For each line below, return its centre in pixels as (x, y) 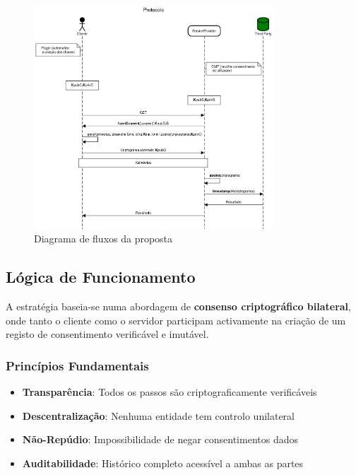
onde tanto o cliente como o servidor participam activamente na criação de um (176, 320)
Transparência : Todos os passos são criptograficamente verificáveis (170, 392)
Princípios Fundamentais (77, 365)
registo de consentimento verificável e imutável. (107, 334)
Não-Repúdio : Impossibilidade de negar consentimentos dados (160, 439)
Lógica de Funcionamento (101, 277)
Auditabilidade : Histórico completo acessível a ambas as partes (163, 463)
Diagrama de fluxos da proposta (103, 239)
